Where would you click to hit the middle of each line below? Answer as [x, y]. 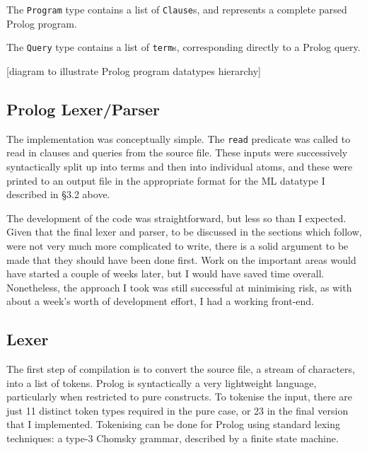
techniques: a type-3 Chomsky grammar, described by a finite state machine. [173, 438]
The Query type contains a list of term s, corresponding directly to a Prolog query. [183, 47]
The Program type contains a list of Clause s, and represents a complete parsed [177, 9]
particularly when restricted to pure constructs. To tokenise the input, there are [180, 397]
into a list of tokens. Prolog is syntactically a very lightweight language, [162, 382]
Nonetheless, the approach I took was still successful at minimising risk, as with [179, 287]
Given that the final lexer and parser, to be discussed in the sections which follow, [184, 232]
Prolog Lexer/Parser [83, 109]
